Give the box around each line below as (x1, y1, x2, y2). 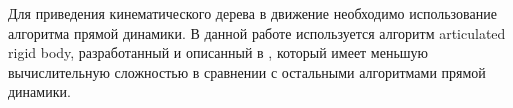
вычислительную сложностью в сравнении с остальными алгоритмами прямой (8, 61, 486, 82)
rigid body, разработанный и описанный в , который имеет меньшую (8, 42, 429, 63)
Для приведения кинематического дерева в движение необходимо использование (8, 3, 497, 23)
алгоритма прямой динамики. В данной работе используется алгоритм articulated (8, 22, 506, 43)
